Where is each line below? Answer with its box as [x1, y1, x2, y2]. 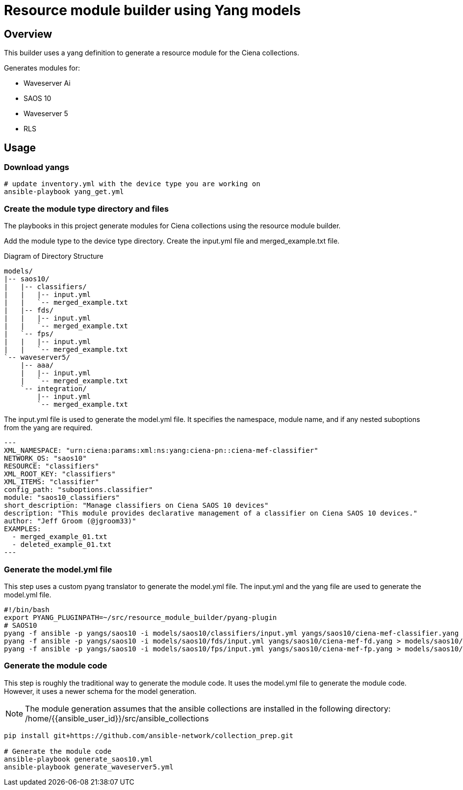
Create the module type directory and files [4, 203, 169, 214]
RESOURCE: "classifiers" [4, 462, 99, 470]
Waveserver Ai [24, 79, 71, 88]
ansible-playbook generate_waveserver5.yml [4, 763, 174, 771]
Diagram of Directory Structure [4, 252, 103, 261]
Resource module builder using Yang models [4, 2, 301, 19]
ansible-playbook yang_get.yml [4, 188, 124, 196]
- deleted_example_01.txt [12, 541, 112, 549]
